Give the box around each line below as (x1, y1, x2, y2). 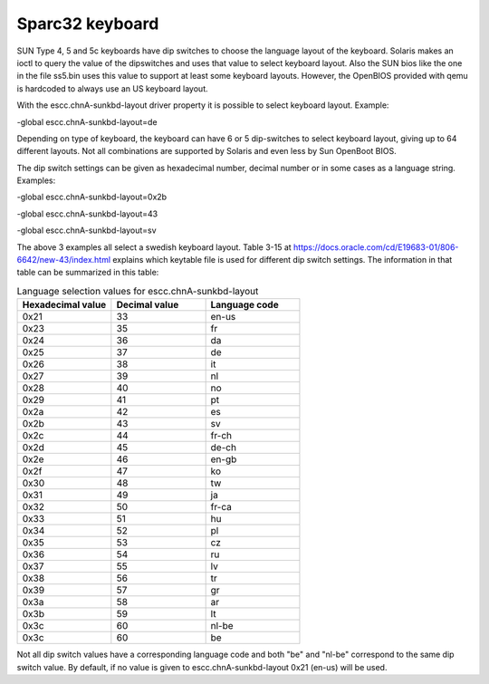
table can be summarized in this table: (16, 267, 159, 278)
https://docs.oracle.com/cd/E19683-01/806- (292, 241, 459, 253)
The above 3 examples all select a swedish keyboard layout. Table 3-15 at (16, 241, 292, 253)
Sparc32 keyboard (16, 14, 159, 34)
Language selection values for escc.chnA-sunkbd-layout (16, 284, 259, 297)
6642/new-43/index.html (16, 255, 111, 265)
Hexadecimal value (22, 299, 107, 312)
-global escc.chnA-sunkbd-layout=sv (16, 225, 158, 236)
